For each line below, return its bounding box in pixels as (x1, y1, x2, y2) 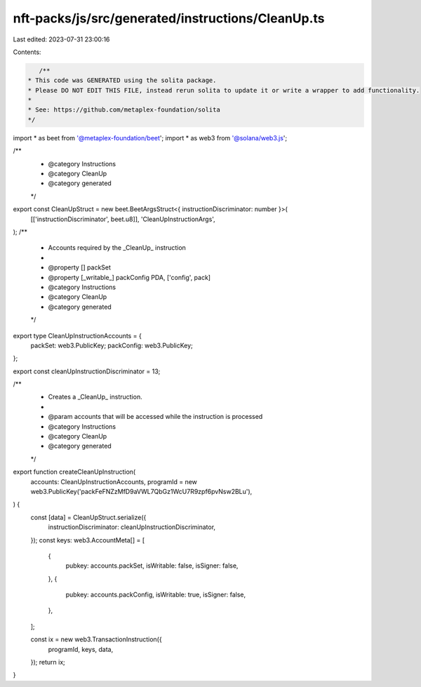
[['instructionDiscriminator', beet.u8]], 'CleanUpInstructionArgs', (30, 215, 215, 223)
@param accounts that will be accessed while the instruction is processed (48, 413, 263, 421)
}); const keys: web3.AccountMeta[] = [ (30, 535, 145, 544)
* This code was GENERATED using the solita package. (27, 76, 217, 84)
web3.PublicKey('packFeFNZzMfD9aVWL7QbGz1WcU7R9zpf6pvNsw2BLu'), (30, 487, 253, 495)
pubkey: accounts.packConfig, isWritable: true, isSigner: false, (65, 590, 246, 599)
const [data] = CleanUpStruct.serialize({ (30, 513, 147, 521)
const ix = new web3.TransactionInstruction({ (30, 635, 162, 643)
